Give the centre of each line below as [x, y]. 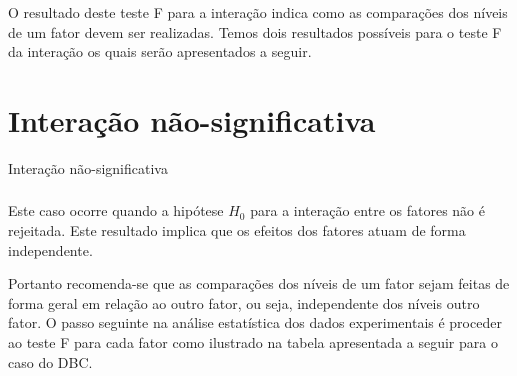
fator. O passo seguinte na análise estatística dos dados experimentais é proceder [255, 322]
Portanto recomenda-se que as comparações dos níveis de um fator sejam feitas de [259, 283]
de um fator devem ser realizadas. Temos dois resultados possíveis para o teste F [255, 31]
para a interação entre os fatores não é [367, 210]
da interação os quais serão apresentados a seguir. [160, 51]
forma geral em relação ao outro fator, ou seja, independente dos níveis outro [244, 302]
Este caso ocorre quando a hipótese [116, 210]
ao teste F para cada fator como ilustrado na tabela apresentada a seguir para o [253, 341]
